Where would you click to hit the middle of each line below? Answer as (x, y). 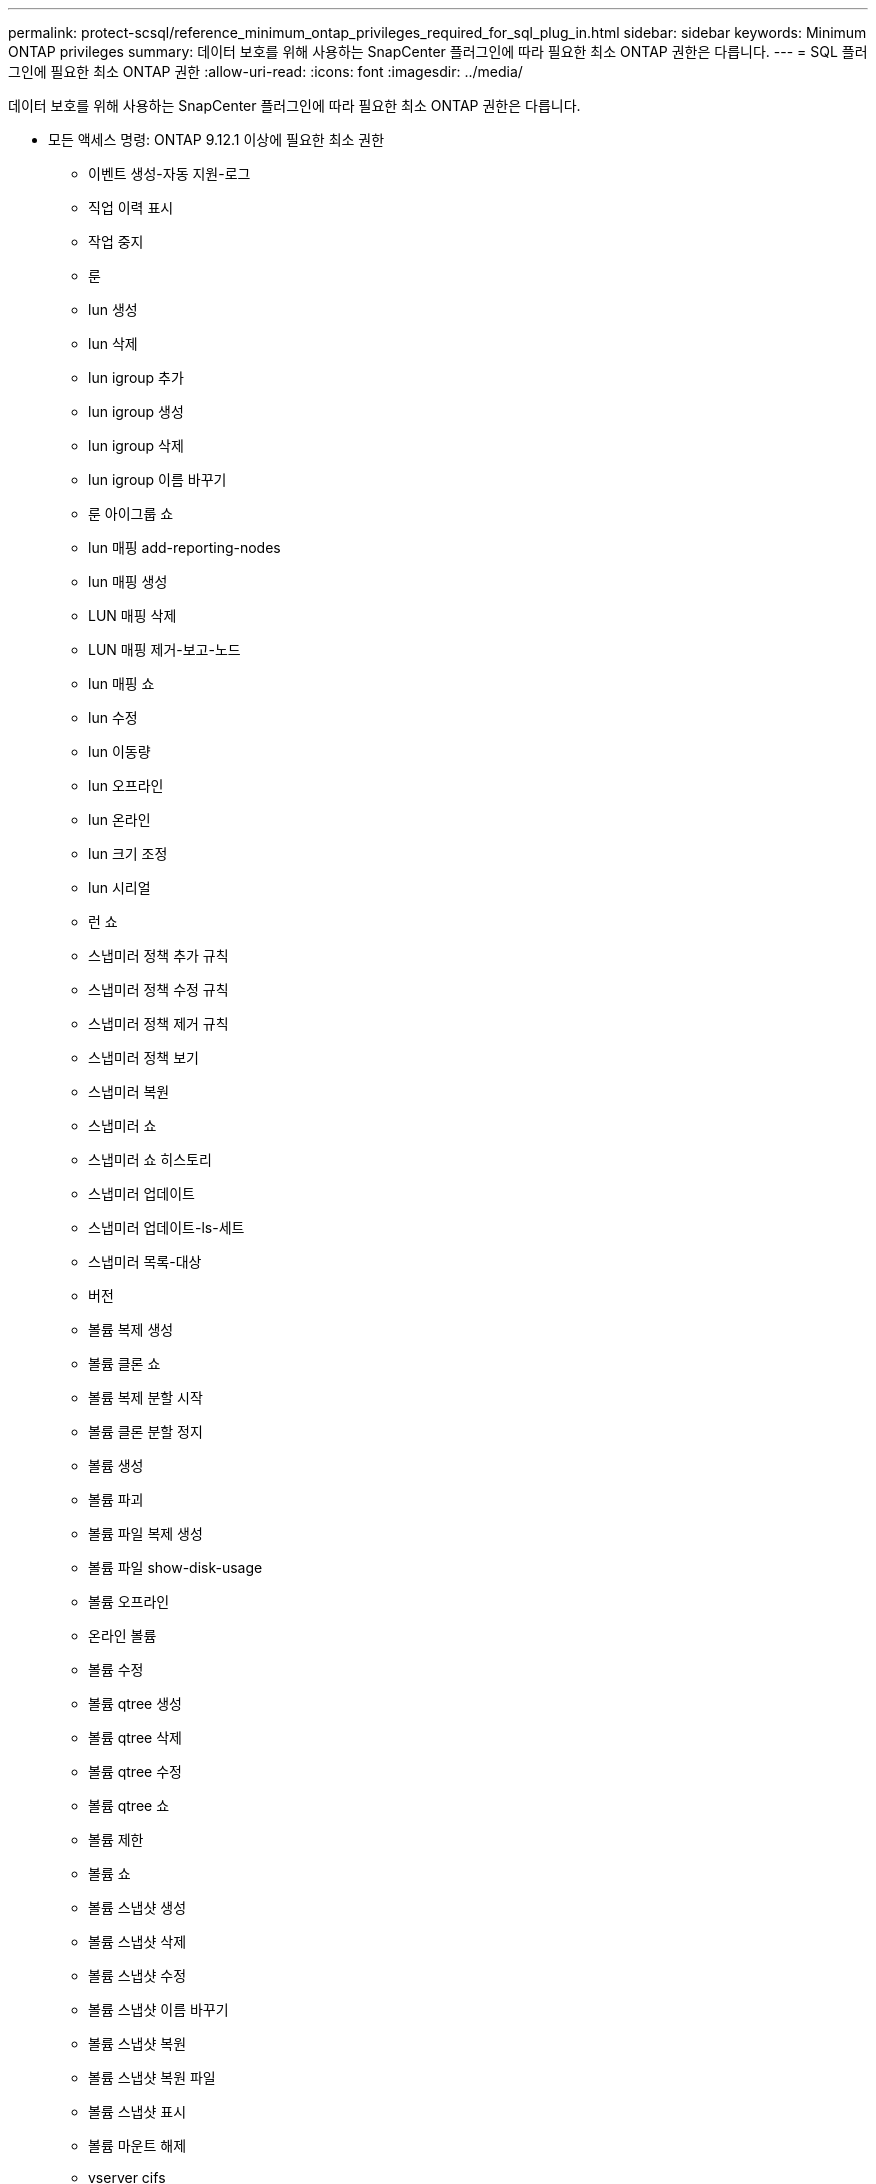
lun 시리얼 (119, 887)
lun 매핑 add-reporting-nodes (184, 547)
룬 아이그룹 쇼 (131, 513)
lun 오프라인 (126, 785)
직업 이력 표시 (131, 207)
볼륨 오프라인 (129, 1601)
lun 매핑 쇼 (121, 683)
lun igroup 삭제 (136, 445)
